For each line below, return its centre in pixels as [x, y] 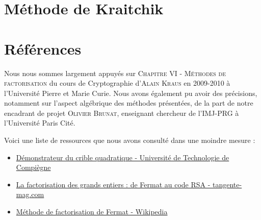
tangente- [227, 184]
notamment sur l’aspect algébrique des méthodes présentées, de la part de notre [129, 103]
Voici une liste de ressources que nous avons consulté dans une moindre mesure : [130, 140]
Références [43, 48]
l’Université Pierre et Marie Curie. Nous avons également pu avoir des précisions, [131, 93]
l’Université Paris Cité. [40, 123]
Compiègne [33, 167]
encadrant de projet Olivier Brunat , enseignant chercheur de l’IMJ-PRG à [122, 113]
